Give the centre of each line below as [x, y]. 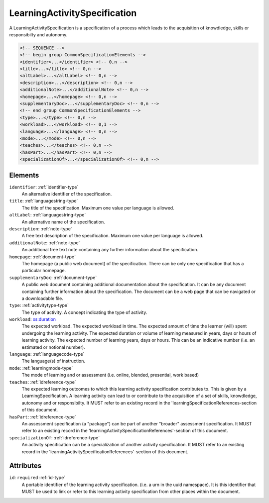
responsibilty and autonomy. [38, 34]
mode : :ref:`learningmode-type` [41, 368]
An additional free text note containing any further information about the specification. [110, 250]
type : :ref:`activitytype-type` [39, 305]
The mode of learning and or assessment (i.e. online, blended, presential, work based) [110, 375]
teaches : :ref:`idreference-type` [43, 382]
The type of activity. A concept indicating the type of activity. [84, 312]
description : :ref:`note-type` [41, 229]
